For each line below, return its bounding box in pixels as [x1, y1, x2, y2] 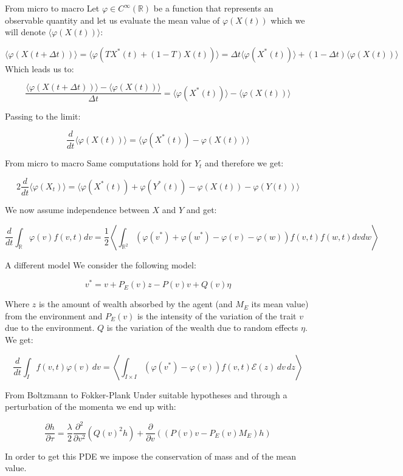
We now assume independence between [5, 203, 150, 216]
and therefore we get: [205, 156, 284, 169]
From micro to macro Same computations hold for [5, 156, 192, 169]
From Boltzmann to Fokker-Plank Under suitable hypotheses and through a [5, 388, 288, 401]
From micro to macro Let [5, 2, 100, 14]
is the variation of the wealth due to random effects [106, 321, 298, 334]
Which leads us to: [5, 62, 74, 75]
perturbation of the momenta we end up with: [5, 400, 176, 413]
